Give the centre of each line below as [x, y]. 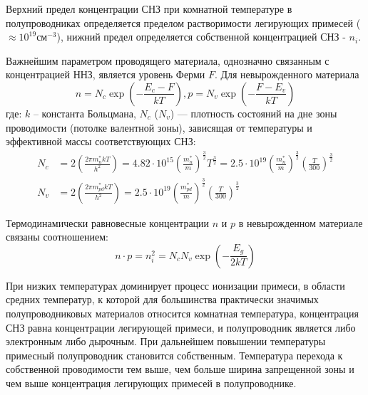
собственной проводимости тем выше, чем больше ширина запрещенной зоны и [180, 369]
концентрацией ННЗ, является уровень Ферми [106, 74]
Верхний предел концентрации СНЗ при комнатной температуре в [149, 9]
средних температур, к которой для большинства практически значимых [162, 299]
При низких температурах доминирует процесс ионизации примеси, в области [175, 285]
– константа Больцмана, [85, 113]
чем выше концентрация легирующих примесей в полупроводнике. [151, 383]
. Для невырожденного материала [287, 74]
